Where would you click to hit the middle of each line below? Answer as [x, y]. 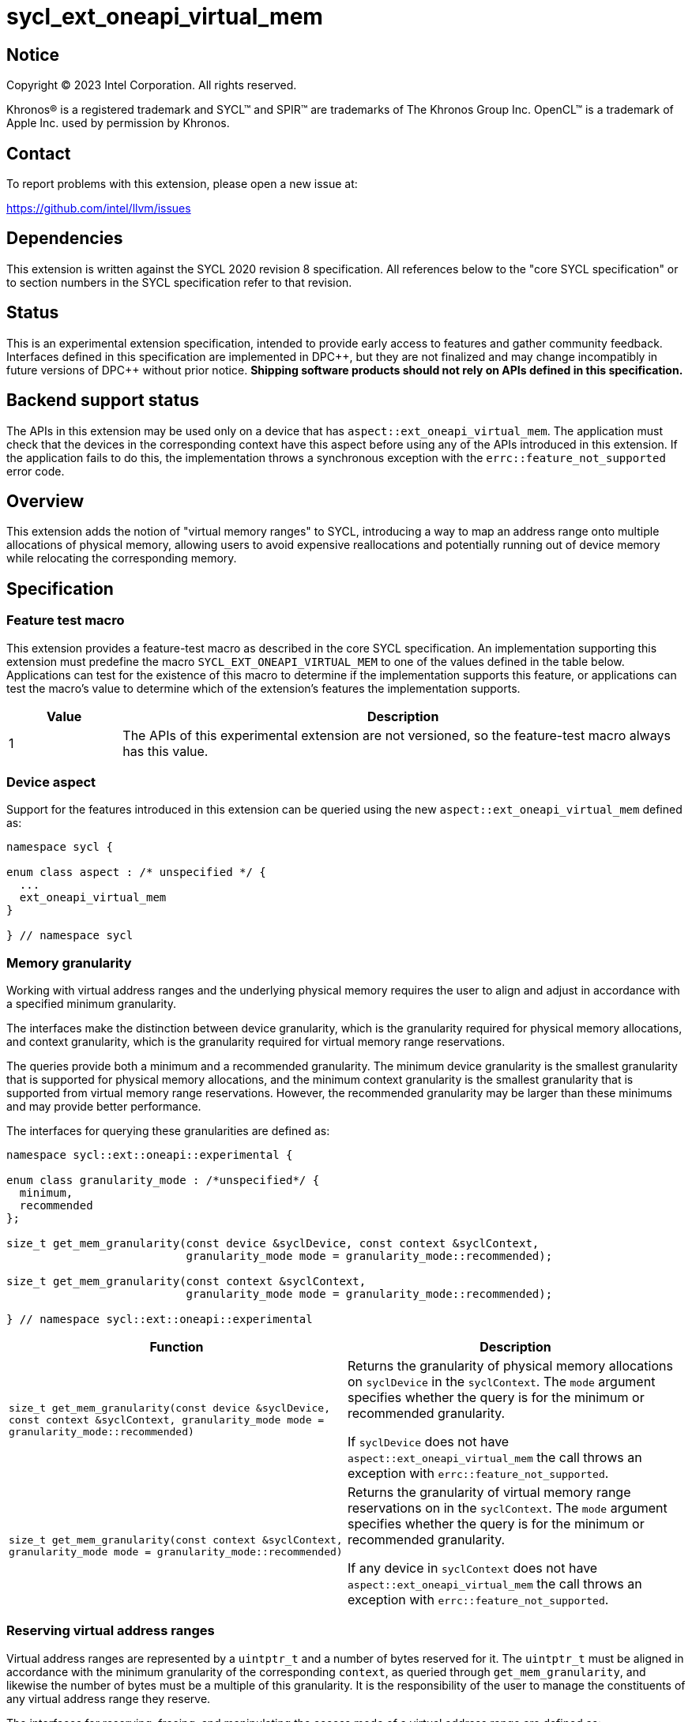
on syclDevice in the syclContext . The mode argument [502, 1382]
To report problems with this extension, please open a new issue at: [182, 184]
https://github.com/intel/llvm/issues [99, 209]
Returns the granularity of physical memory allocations [510, 1366]
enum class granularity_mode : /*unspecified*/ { [163, 1181]
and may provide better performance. [104, 1107]
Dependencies [65, 239]
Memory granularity [69, 963]
